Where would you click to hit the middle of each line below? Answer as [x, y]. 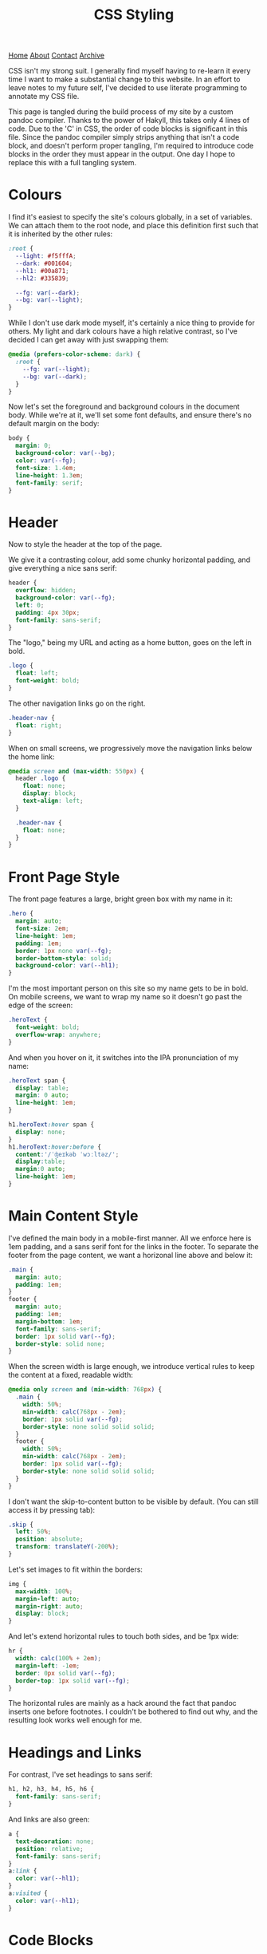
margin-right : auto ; [49, 1606]
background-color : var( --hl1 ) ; [67, 966]
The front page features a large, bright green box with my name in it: [120, 899]
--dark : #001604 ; [44, 263]
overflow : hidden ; [46, 591]
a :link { [23, 1871]
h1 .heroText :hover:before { [55, 1147]
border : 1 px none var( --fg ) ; [64, 951]
